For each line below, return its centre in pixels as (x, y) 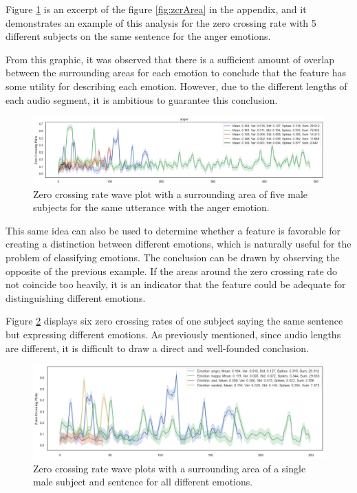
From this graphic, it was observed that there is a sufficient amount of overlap (170, 59)
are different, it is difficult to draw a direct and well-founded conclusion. (157, 348)
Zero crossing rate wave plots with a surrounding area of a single (170, 468)
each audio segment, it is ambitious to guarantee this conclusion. (142, 99)
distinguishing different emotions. (76, 297)
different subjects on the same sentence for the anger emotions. (138, 36)
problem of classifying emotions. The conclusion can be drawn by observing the (173, 258)
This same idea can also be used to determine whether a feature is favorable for (173, 230)
